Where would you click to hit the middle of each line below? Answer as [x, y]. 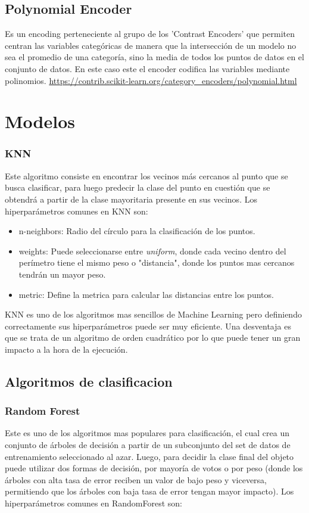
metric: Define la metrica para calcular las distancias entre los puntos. [146, 294]
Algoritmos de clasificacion [89, 381]
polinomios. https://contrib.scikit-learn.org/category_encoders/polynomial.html [151, 80]
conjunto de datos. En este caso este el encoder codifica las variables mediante [147, 68]
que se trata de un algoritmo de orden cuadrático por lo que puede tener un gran [153, 338]
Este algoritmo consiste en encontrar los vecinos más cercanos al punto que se [146, 175]
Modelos [40, 121]
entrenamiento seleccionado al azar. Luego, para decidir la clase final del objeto [149, 456]
